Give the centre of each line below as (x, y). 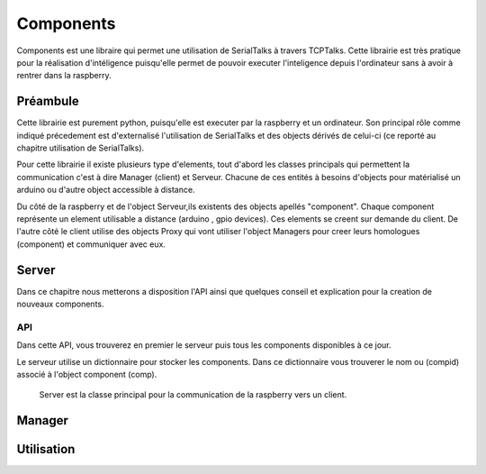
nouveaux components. (60, 304)
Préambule (48, 101)
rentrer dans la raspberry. (64, 76)
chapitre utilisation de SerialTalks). (81, 148)
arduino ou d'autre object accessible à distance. (106, 190)
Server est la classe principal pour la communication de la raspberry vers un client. (193, 395)
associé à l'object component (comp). (87, 374)
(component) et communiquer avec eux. (91, 244)
